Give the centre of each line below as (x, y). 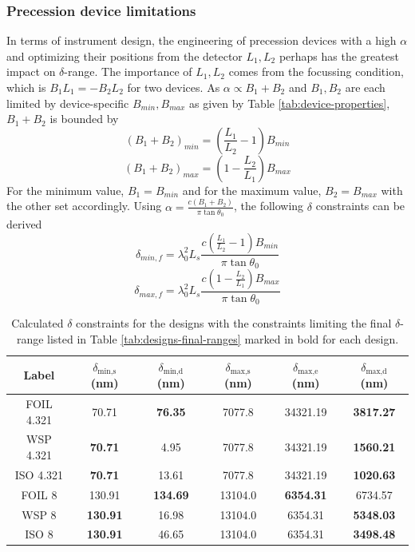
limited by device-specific (68, 103)
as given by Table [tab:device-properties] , (289, 103)
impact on (31, 71)
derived (24, 223)
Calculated (38, 323)
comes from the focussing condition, (316, 71)
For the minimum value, (65, 190)
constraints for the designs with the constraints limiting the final (234, 323)
